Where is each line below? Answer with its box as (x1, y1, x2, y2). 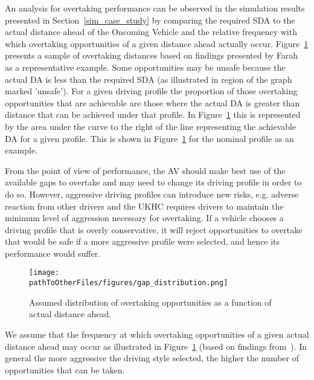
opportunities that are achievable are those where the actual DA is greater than (5, 96, 300, 109)
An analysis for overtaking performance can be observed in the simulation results (5, 2, 305, 14)
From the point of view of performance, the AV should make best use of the (5, 164, 286, 176)
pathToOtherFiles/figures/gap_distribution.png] (29, 279, 228, 288)
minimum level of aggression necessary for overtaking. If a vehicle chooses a (5, 211, 284, 224)
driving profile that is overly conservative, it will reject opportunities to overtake (5, 223, 303, 236)
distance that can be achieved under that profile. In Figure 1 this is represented (5, 108, 301, 121)
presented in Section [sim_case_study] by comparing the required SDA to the (5, 13, 295, 26)
